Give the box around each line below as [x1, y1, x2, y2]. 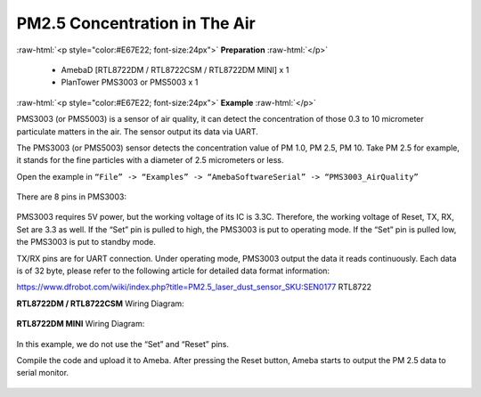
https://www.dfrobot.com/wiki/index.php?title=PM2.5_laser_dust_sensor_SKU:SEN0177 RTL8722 [16, 281, 372, 293]
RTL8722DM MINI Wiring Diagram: [16, 319, 145, 329]
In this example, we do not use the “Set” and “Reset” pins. [16, 338, 230, 349]
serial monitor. [16, 368, 69, 378]
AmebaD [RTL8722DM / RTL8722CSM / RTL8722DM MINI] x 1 [61, 64, 289, 75]
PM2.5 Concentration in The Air [16, 13, 256, 33]
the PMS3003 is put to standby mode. [16, 237, 156, 247]
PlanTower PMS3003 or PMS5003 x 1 [61, 77, 199, 88]
